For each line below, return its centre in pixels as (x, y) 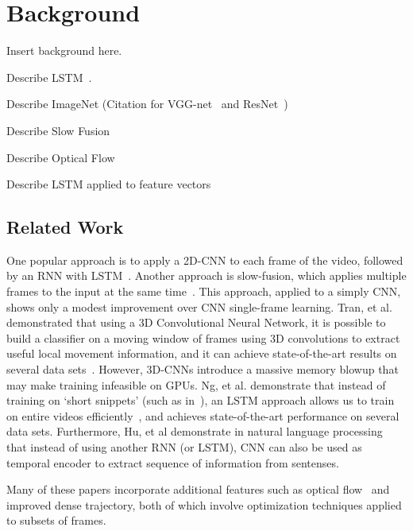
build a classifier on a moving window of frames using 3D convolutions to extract (203, 337)
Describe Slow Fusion (58, 130)
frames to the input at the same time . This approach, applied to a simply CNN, (204, 291)
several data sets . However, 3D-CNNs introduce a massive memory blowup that (203, 369)
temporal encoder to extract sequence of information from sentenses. (173, 462)
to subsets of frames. (56, 520)
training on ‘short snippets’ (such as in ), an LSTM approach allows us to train (201, 400)
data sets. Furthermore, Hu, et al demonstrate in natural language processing (195, 431)
